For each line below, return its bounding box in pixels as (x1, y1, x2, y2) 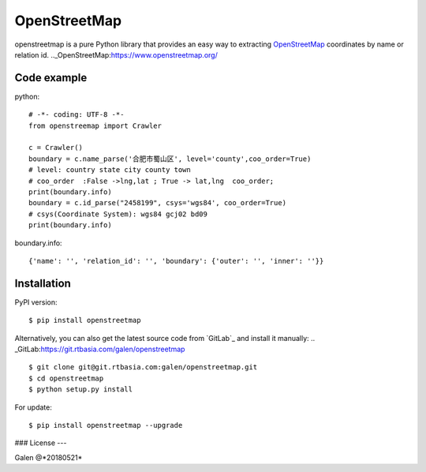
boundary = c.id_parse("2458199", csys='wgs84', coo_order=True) (28, 198, 287, 208)
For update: (14, 403, 53, 412)
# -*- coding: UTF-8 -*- (28, 111, 125, 119)
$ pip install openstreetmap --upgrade (28, 421, 183, 429)
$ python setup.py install (28, 385, 133, 394)
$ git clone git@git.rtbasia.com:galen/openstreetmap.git (28, 363, 258, 372)
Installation (14, 276, 71, 290)
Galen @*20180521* (14, 452, 83, 462)
